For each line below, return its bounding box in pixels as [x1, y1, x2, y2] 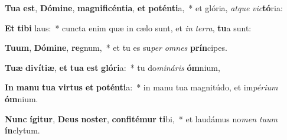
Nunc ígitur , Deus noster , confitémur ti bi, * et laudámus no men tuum [5, 112, 278, 125]
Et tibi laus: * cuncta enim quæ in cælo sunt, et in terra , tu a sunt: [5, 21, 252, 34]
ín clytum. [5, 124, 40, 136]
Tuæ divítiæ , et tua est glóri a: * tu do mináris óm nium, [5, 61, 220, 73]
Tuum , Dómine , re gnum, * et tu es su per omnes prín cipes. [5, 41, 227, 54]
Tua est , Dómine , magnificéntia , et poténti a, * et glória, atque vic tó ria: [5, 2, 283, 14]
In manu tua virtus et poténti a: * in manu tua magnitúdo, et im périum [5, 81, 278, 93]
